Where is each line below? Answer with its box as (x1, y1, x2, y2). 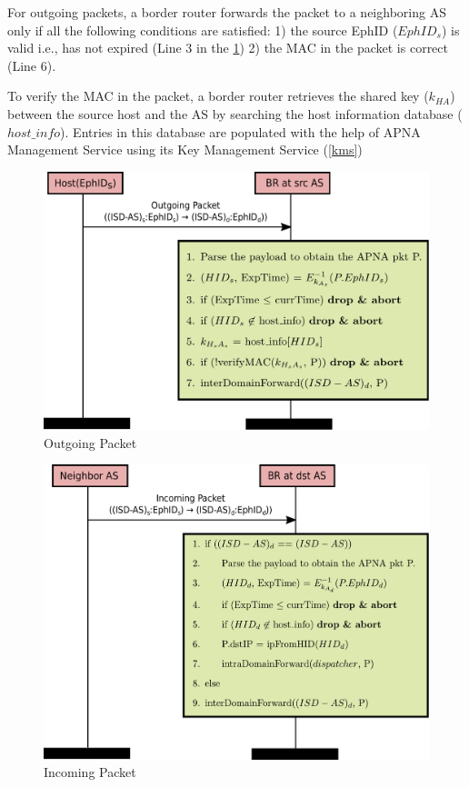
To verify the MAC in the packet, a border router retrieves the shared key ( (7, 86, 429, 105)
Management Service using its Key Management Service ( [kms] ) (7, 140, 363, 159)
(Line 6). (7, 55, 56, 75)
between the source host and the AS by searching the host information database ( (7, 104, 463, 123)
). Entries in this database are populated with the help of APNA (60, 122, 421, 141)
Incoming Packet (44, 762, 136, 782)
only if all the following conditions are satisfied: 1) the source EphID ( (7, 20, 398, 39)
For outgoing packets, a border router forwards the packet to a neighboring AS (7, 3, 446, 21)
